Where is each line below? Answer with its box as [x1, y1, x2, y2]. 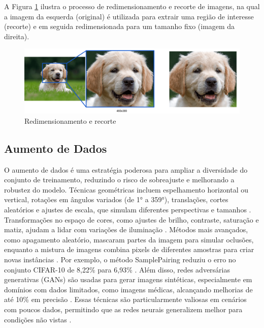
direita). [4, 31, 29, 41]
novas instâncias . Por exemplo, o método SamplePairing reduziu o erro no [4, 254, 236, 265]
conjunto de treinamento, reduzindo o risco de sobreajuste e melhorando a [4, 174, 235, 185]
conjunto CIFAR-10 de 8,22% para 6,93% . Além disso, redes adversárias [4, 264, 230, 275]
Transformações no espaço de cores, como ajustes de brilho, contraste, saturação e [4, 214, 259, 225]
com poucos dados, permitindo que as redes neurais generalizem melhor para [4, 304, 243, 315]
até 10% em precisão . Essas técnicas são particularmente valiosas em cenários [4, 294, 247, 305]
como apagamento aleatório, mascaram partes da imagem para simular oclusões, [4, 234, 254, 244]
